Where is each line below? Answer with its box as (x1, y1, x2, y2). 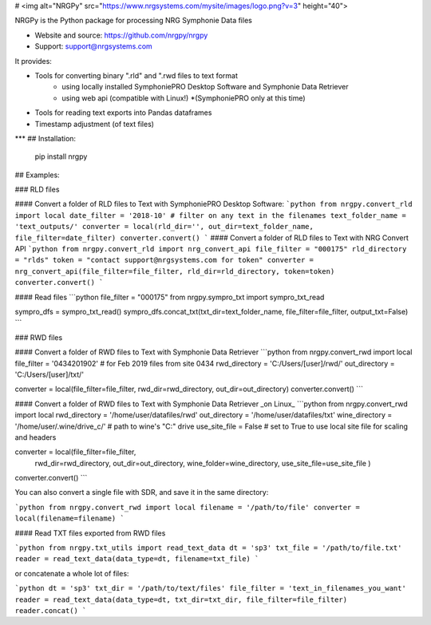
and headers (14, 432, 57, 442)
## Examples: (14, 170, 60, 180)
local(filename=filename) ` (14, 514, 125, 523)
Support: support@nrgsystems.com (34, 42, 153, 51)
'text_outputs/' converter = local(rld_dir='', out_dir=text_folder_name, (14, 222, 314, 231)
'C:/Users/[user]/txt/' (14, 370, 84, 379)
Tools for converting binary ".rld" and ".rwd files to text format (34, 70, 239, 80)
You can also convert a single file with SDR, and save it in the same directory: (14, 488, 269, 497)
